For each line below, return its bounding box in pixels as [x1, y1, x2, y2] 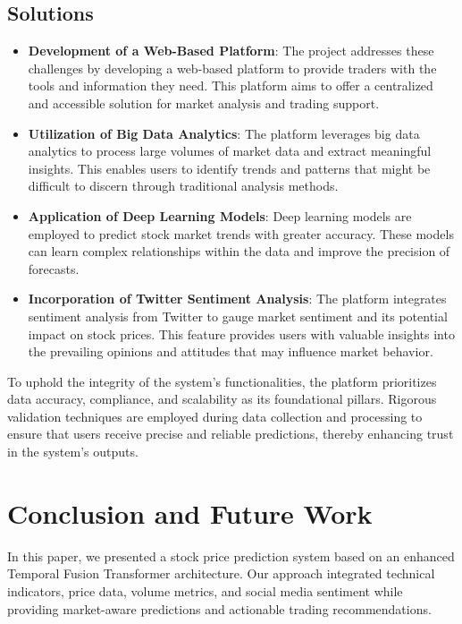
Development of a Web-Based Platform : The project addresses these [28, 41, 434, 60]
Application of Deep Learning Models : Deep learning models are [28, 206, 412, 225]
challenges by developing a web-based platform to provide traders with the [28, 58, 437, 77]
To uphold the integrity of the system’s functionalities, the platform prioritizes [7, 372, 437, 390]
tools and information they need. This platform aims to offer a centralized [28, 76, 433, 95]
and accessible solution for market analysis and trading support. [28, 93, 380, 112]
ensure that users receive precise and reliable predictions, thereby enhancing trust [7, 424, 454, 443]
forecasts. [28, 259, 80, 278]
